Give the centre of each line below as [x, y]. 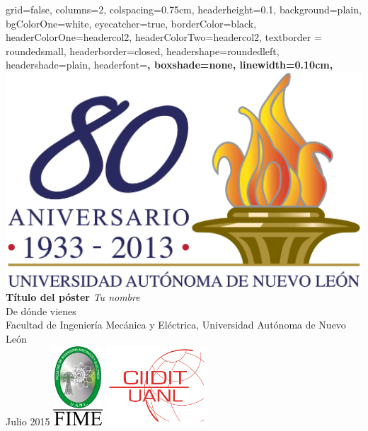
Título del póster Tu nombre [73, 297]
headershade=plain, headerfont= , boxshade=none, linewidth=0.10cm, [169, 65]
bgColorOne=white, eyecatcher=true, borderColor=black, [131, 23]
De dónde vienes [41, 311]
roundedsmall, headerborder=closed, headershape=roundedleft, [143, 51]
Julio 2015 [28, 421]
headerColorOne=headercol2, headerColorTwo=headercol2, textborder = [164, 37]
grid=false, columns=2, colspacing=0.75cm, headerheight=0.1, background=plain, [184, 9]
